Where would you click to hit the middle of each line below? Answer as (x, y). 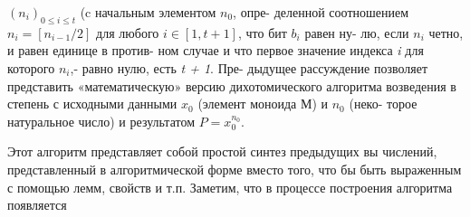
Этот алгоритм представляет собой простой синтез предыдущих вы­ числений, (222, 151)
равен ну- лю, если (357, 32)
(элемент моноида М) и (263, 104)
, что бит (262, 32)
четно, (446, 32)
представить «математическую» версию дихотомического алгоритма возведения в (232, 85)
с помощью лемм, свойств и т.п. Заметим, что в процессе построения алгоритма (230, 187)
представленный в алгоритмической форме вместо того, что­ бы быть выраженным (235, 169)
